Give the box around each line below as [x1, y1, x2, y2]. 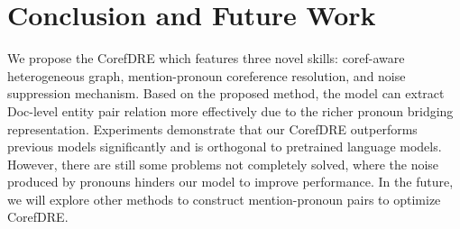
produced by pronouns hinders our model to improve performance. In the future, [7, 172, 454, 191]
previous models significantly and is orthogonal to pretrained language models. [7, 137, 442, 156]
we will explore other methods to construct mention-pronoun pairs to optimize [7, 189, 441, 208]
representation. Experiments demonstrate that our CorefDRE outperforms [7, 119, 418, 138]
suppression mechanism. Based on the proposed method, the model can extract [7, 84, 445, 103]
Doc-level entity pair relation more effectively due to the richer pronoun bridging [7, 101, 454, 120]
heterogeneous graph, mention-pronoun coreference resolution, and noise [7, 66, 406, 85]
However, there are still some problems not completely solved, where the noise [7, 154, 439, 173]
